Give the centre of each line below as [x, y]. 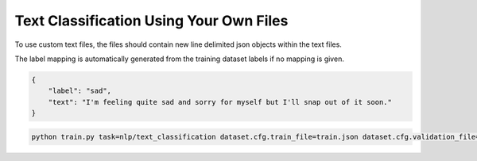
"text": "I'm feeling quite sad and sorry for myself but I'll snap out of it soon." [220, 102]
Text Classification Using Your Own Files [151, 21]
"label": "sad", [79, 91]
